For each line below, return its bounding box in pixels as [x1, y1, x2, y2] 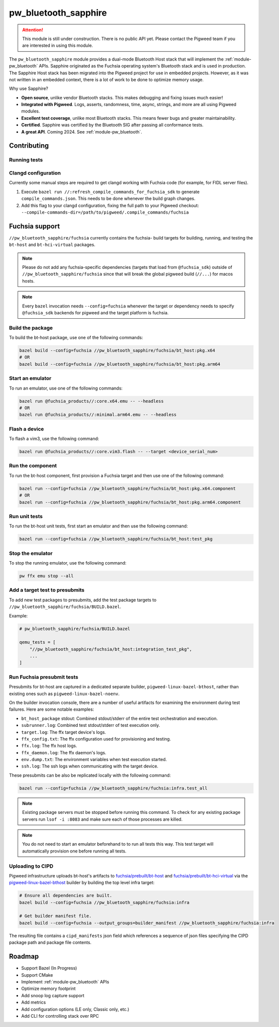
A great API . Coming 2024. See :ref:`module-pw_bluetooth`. [21, 129, 143, 134]
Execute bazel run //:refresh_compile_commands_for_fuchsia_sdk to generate [21, 189, 200, 195]
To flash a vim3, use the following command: [9, 436, 100, 442]
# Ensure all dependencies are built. [19, 893, 112, 898]
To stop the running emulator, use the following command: [9, 560, 127, 566]
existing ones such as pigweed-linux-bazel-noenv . [9, 691, 120, 697]
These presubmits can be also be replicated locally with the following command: [9, 772, 171, 778]
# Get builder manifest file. [19, 913, 92, 919]
